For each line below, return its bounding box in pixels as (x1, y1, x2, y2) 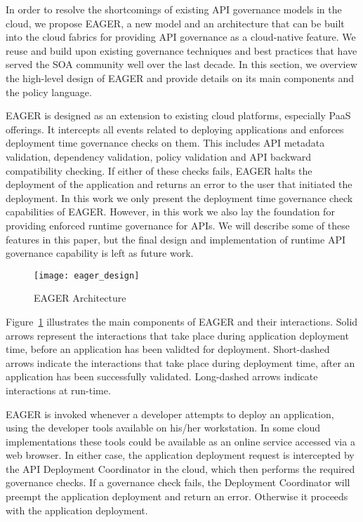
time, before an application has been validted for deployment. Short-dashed (6, 342, 330, 356)
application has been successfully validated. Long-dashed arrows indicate (6, 369, 318, 384)
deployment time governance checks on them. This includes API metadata (6, 135, 325, 150)
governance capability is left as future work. (6, 246, 194, 260)
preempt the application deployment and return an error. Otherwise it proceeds (6, 489, 348, 504)
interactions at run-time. (6, 382, 111, 397)
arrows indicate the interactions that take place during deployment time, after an (6, 355, 355, 370)
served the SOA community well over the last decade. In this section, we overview (6, 57, 357, 72)
